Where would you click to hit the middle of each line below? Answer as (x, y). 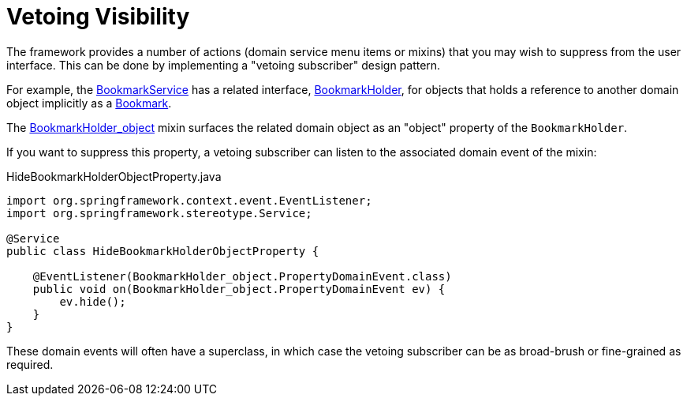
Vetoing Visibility (98, 17)
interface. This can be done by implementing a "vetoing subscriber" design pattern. (224, 65)
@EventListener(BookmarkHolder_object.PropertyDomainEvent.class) (242, 276)
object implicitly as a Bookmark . (89, 103)
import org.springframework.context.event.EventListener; (189, 200)
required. (30, 364)
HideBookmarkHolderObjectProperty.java (114, 176)
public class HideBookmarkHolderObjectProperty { (163, 251)
